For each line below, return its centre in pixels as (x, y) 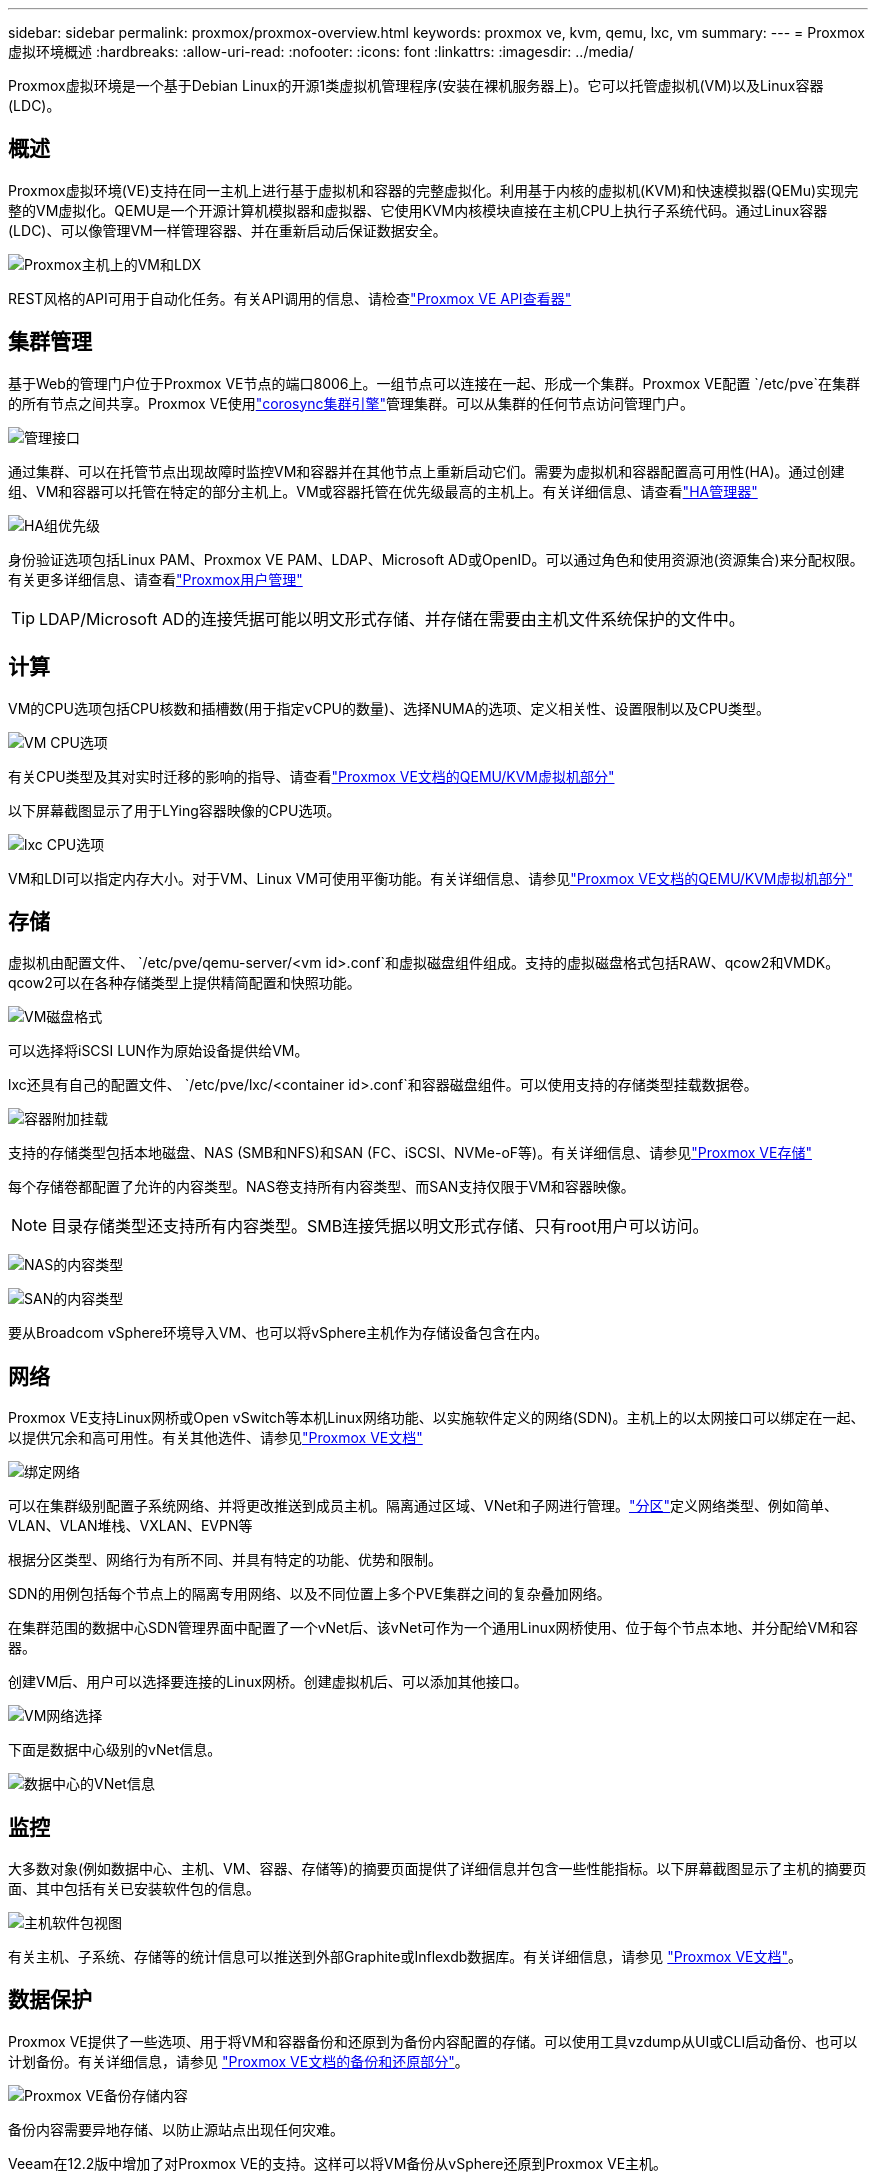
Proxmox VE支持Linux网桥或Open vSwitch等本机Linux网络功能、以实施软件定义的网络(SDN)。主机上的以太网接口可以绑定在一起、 (436, 1418)
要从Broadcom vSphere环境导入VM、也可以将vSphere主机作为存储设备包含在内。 (278, 1333)
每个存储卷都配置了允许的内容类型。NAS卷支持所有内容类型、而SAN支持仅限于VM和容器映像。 (321, 1187)
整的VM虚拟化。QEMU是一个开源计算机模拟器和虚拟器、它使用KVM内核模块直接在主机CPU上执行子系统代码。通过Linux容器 (418, 210)
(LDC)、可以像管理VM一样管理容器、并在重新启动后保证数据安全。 (227, 230)
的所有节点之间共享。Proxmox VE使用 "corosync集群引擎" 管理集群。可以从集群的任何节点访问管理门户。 (351, 403)
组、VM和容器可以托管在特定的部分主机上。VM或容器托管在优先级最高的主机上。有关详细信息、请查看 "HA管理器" (383, 491)
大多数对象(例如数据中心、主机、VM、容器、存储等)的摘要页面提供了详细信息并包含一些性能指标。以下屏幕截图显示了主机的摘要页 (437, 1869)
